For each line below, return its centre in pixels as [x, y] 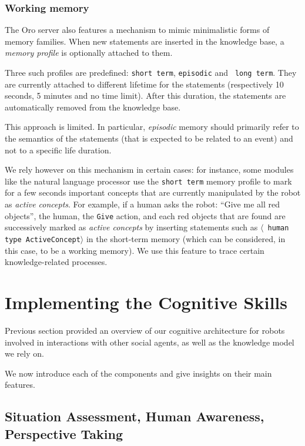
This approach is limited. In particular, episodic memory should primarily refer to [152, 127]
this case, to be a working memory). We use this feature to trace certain [135, 250]
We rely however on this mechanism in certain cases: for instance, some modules [149, 170]
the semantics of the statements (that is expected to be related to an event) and [149, 138]
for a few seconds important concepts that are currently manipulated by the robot [153, 192]
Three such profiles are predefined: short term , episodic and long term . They [151, 72]
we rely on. [24, 353]
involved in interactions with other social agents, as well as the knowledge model [150, 342]
